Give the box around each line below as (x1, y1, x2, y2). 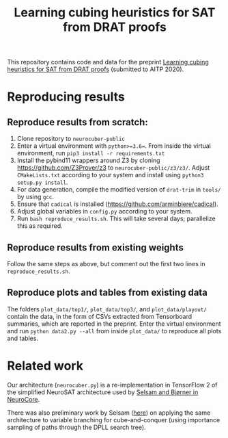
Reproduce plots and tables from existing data (7, 287, 208, 298)
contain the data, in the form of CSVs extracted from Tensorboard (7, 312, 193, 320)
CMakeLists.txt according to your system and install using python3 (16, 171, 204, 179)
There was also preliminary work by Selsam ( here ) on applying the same (7, 409, 211, 417)
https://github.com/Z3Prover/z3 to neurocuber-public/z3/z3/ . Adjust (16, 164, 210, 172)
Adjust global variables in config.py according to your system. (16, 207, 193, 216)
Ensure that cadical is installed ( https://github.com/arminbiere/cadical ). (16, 200, 218, 208)
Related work (7, 358, 84, 374)
